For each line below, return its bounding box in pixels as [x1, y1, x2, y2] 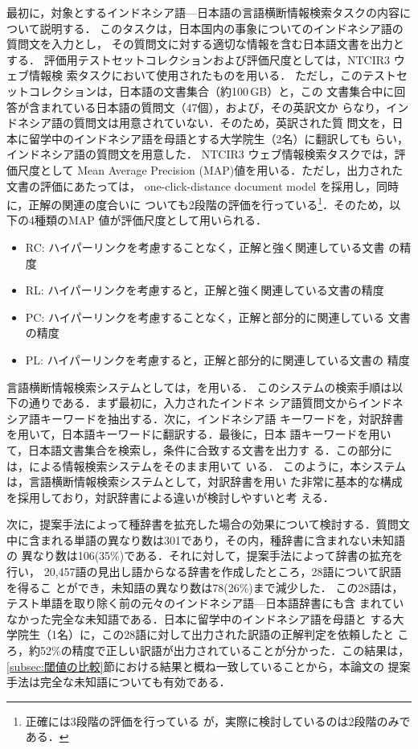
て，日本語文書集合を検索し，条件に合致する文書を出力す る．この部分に [6, 441, 392, 458]
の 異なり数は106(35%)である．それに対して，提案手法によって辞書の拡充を [6, 547, 404, 564]
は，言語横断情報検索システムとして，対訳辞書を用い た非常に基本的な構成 [6, 473, 403, 490]
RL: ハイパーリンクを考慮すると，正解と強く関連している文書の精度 [25, 282, 384, 298]
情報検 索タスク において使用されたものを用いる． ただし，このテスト [28, 67, 396, 84]
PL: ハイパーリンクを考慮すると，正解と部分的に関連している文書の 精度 [25, 351, 410, 368]
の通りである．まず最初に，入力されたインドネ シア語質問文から [17, 394, 359, 411]
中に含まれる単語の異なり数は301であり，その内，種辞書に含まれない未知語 [6, 531, 405, 548]
